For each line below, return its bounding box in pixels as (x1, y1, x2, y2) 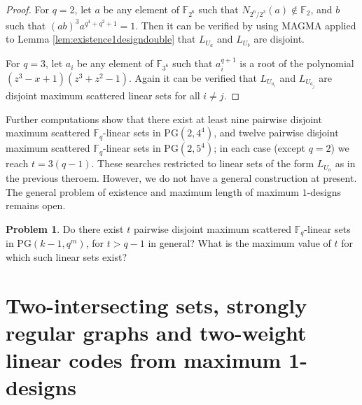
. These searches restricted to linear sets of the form (91, 156, 314, 171)
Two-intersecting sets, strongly (6, 290, 307, 319)
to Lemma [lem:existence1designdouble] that (6, 31, 196, 46)
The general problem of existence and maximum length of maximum (6, 184, 299, 199)
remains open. (6, 198, 66, 213)
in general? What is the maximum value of (148, 236, 331, 250)
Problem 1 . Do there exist (6, 221, 124, 236)
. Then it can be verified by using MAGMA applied (135, 17, 356, 32)
